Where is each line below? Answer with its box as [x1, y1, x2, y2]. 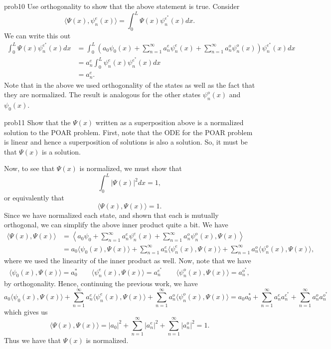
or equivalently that [4, 192, 64, 203]
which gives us [4, 307, 48, 317]
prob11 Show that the [4, 117, 71, 127]
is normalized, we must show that [79, 163, 182, 174]
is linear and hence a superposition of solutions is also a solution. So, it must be [4, 137, 248, 147]
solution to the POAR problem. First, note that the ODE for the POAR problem [4, 127, 253, 137]
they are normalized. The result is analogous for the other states [4, 89, 201, 100]
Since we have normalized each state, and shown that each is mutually [4, 209, 219, 220]
